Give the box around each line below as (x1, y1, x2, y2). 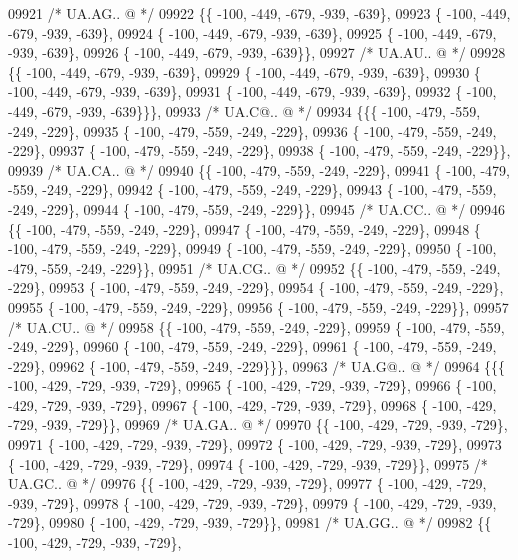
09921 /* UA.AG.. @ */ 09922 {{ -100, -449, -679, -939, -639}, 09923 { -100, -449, (8, 3, 511, 23)
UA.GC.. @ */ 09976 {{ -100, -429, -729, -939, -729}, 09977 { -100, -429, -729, (8, 473, 487, 494)
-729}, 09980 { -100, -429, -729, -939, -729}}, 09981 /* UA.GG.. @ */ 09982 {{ (8, 512, 492, 533)
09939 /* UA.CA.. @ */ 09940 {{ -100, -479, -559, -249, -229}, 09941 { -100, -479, (8, 159, 511, 180)
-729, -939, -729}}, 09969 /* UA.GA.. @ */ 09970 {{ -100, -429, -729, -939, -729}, (8, 414, 508, 435)
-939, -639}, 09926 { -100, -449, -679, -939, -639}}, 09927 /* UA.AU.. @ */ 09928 (8, 42, 506, 63)
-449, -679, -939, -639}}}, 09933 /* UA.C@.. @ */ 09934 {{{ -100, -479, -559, (8, 100, 481, 121)
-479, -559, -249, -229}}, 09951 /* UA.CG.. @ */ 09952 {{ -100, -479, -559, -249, (8, 257, 501, 278)
